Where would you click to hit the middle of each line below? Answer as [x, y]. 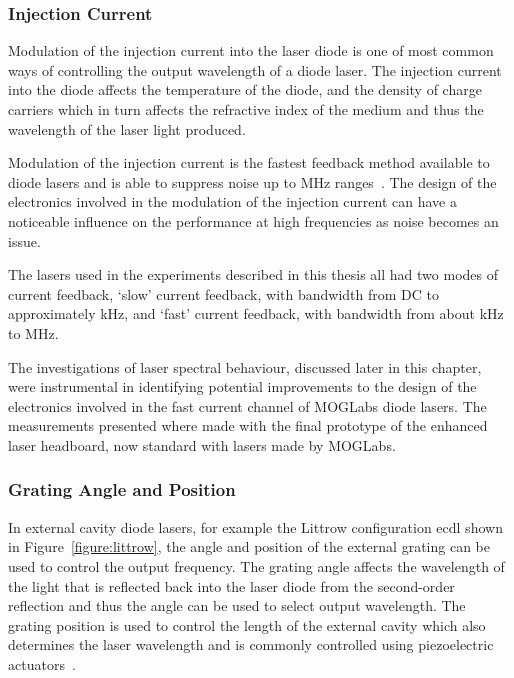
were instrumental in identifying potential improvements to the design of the [242, 386]
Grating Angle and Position [122, 489]
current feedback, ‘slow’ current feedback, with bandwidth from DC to [223, 293]
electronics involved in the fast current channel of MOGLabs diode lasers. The [247, 405]
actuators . [42, 663]
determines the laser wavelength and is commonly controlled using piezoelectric [251, 644]
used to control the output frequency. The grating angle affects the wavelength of [256, 565]
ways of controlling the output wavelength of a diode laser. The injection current [255, 69]
